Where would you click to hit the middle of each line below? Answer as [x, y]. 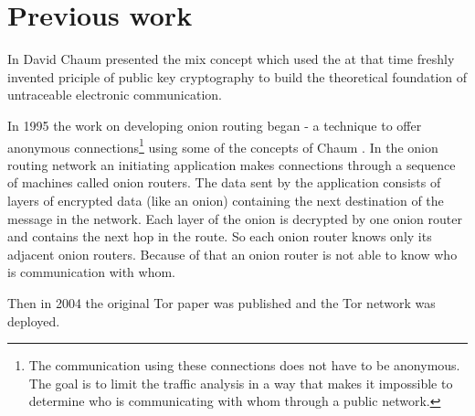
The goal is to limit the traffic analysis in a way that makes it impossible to [241, 383]
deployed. [34, 320]
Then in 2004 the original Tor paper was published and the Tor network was [222, 302]
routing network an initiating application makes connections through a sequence [232, 164]
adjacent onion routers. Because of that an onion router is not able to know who [232, 254]
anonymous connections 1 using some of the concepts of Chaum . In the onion [223, 145]
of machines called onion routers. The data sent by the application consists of [224, 182]
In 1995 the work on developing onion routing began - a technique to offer [215, 125]
